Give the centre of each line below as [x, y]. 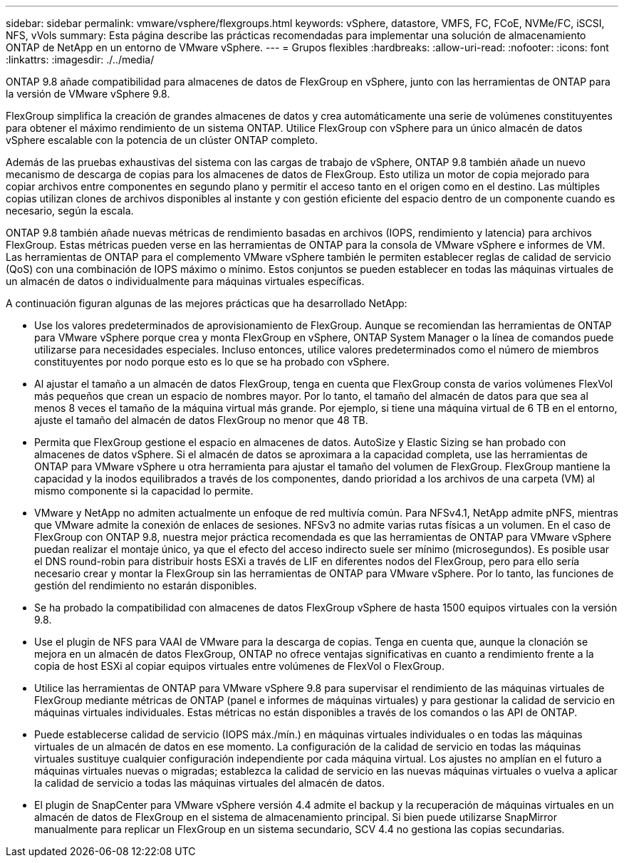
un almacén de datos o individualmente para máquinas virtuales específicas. [185, 281]
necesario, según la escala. [70, 211]
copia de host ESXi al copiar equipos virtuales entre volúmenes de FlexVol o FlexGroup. [239, 666]
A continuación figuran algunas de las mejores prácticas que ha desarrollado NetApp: [207, 303]
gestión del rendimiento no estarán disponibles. [146, 585]
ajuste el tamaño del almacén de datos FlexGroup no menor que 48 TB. [201, 420]
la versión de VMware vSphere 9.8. [88, 94]
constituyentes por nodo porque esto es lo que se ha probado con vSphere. [212, 362]
